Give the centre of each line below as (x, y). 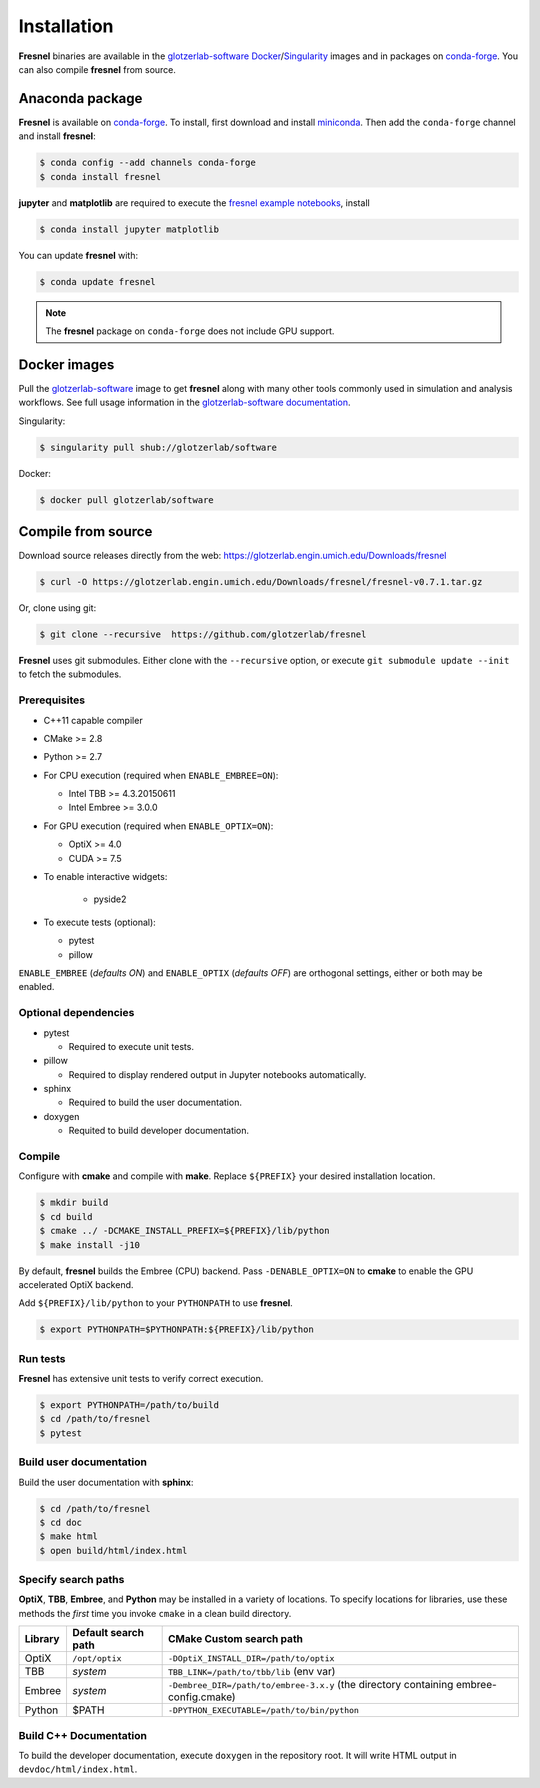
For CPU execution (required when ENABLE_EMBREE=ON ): (161, 775)
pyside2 (110, 899)
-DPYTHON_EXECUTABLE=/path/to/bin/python (263, 1710)
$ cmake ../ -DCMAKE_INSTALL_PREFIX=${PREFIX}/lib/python (184, 1231)
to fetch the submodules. (70, 674)
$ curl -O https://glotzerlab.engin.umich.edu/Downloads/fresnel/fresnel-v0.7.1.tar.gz (261, 582)
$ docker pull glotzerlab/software (126, 499)
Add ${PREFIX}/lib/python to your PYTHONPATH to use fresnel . (156, 1303)
